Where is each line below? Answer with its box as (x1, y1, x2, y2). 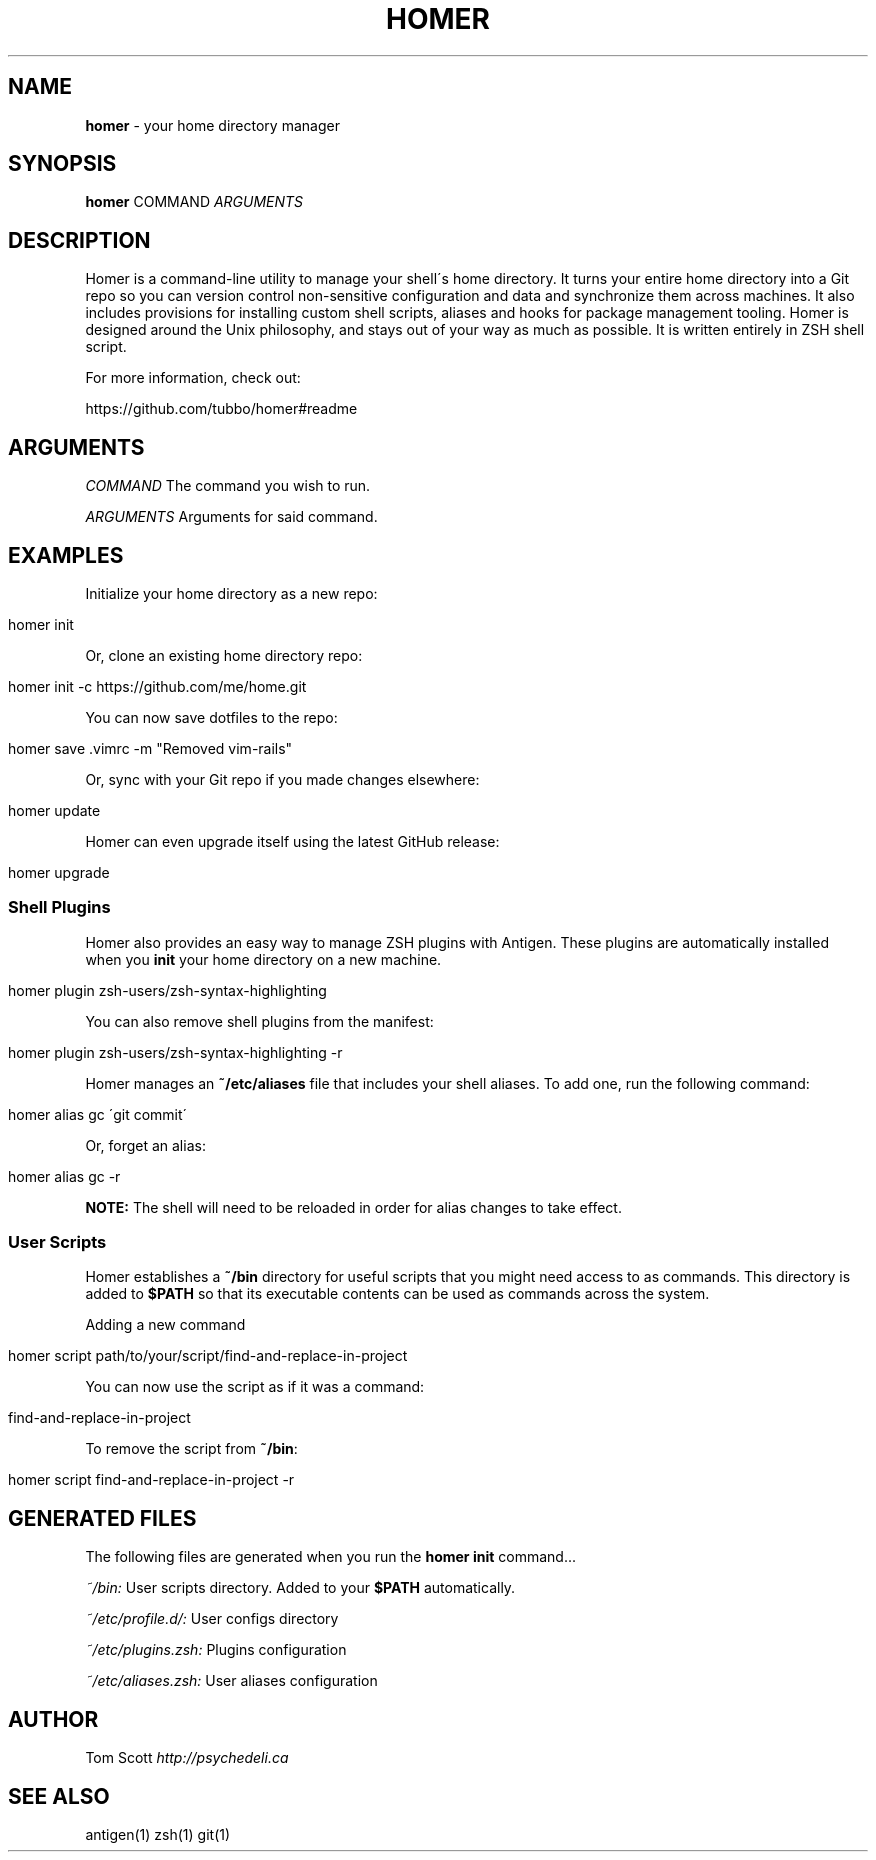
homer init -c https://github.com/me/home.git (8, 677, 307, 695)
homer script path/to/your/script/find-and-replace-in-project (8, 1347, 408, 1365)
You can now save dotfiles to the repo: (85, 708, 338, 726)
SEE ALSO (8, 1783, 110, 1809)
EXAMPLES (8, 542, 124, 568)
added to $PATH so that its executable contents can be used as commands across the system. (85, 1285, 710, 1303)
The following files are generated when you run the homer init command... (85, 1548, 576, 1566)
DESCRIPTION (8, 227, 151, 253)
